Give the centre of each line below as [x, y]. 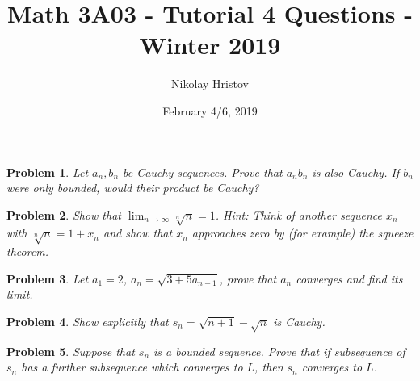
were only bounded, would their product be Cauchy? [133, 188]
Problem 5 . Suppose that [71, 351]
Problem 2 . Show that [64, 214]
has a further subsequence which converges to [132, 367]
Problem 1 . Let [48, 172]
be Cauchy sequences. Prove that [203, 172]
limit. [20, 294]
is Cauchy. [299, 321]
